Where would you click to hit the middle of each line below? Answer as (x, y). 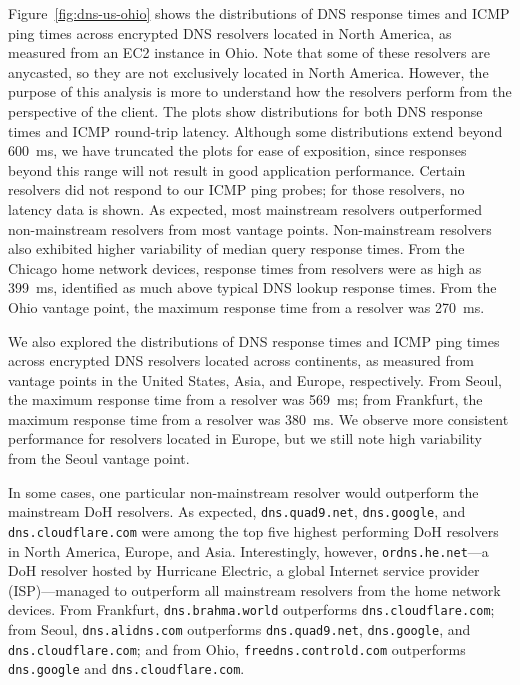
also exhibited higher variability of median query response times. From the (236, 248)
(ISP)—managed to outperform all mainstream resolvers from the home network (254, 589)
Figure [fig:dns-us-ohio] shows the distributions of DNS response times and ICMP (259, 13)
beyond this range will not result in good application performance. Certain (237, 169)
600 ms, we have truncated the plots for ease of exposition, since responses (237, 150)
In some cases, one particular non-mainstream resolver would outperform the (243, 491)
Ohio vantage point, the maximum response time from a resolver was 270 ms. (246, 306)
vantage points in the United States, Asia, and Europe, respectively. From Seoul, (255, 379)
